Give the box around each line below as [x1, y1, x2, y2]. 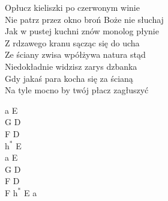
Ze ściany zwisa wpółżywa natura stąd [5, 48, 146, 61]
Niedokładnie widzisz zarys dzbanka [5, 60, 137, 72]
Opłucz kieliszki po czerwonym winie [5, 1, 140, 13]
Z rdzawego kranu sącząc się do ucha [5, 36, 140, 49]
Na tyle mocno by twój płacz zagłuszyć [5, 84, 149, 96]
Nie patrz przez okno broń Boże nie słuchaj [5, 13, 164, 25]
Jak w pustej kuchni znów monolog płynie [5, 25, 159, 37]
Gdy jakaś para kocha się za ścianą [5, 72, 133, 84]
